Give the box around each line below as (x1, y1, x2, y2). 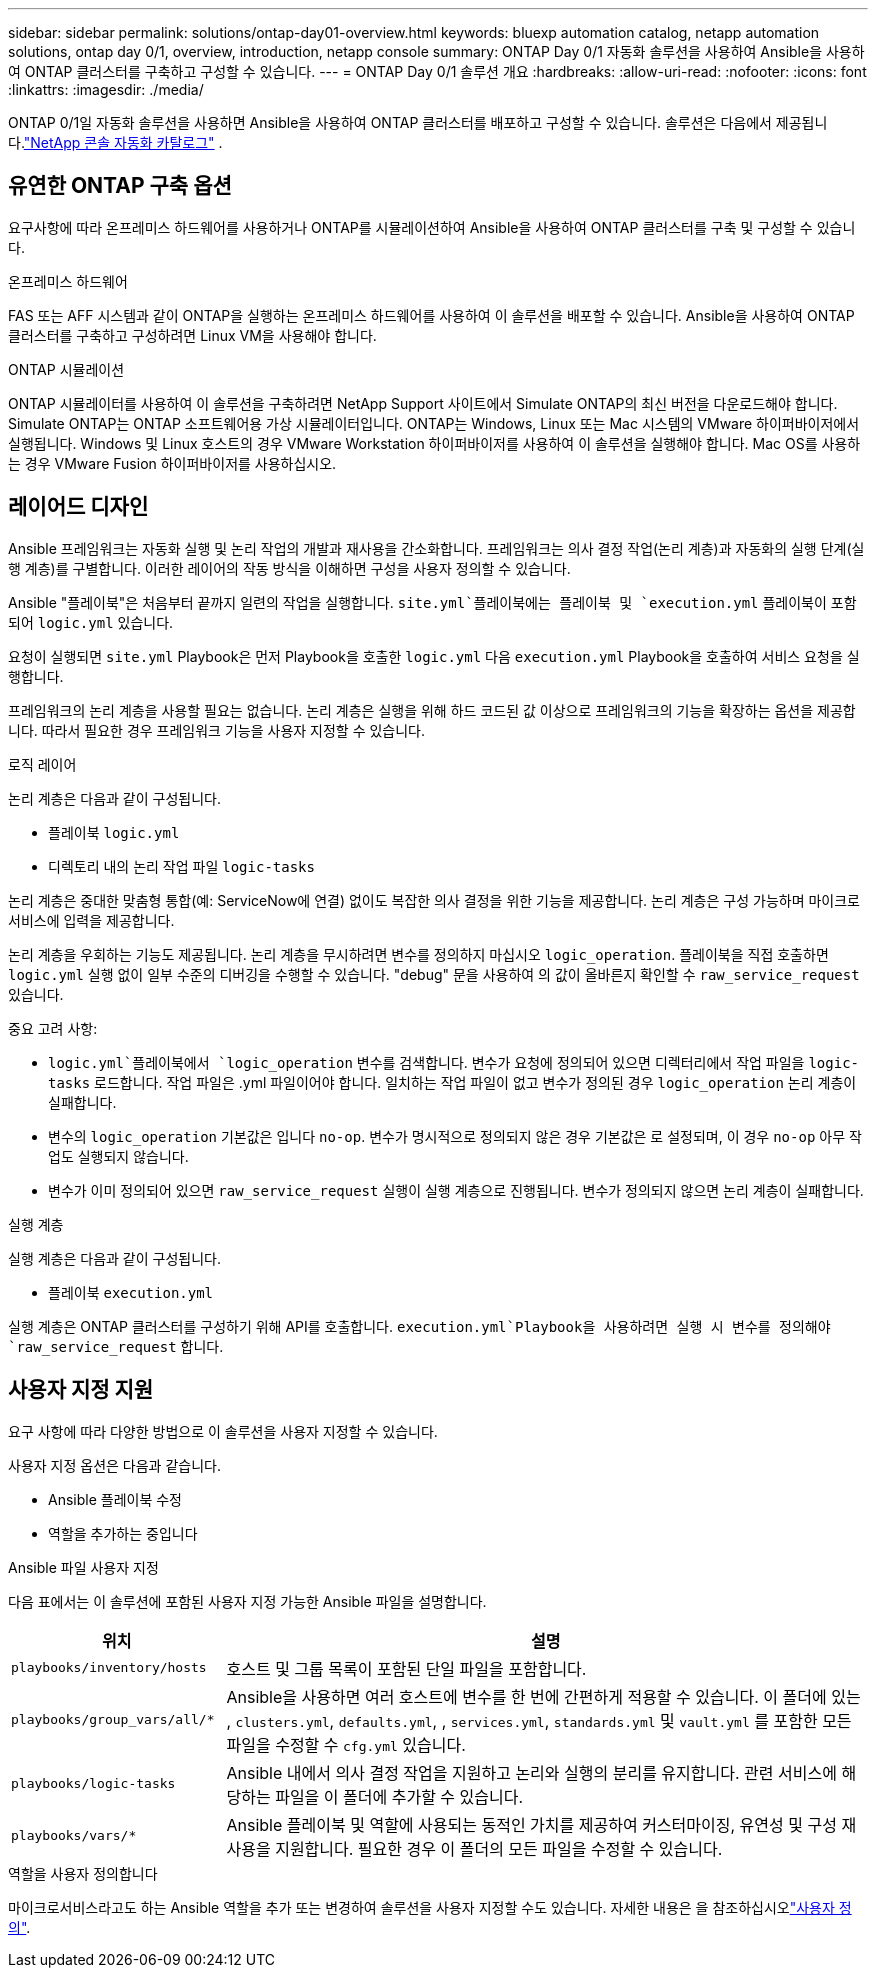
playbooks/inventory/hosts (11, 1660, 207, 1676)
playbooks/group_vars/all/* (11, 1712, 215, 1728)
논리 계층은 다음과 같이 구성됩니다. (8, 789, 221, 807)
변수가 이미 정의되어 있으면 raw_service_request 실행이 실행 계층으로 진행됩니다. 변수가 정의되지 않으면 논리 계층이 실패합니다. (48, 1181, 864, 1199)
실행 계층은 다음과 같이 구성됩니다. (8, 1249, 221, 1267)
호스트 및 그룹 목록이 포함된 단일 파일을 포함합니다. (226, 1658, 587, 1679)
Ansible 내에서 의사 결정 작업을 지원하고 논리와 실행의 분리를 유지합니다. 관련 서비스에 (226, 1762, 837, 1783)
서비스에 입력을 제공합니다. (8, 911, 175, 929)
